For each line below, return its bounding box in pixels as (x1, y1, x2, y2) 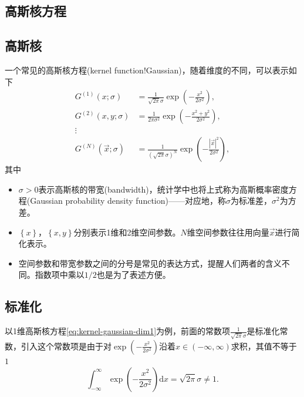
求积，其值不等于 (231, 339, 297, 352)
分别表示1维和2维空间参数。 (73, 226, 181, 238)
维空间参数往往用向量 (187, 226, 269, 238)
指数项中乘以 (35, 268, 85, 281)
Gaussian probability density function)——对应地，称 (30, 194, 226, 207)
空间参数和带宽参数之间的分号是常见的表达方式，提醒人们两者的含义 (18, 257, 282, 269)
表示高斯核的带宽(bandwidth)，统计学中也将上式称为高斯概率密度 (38, 183, 289, 195)
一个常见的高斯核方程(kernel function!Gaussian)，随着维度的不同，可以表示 (5, 63, 289, 76)
